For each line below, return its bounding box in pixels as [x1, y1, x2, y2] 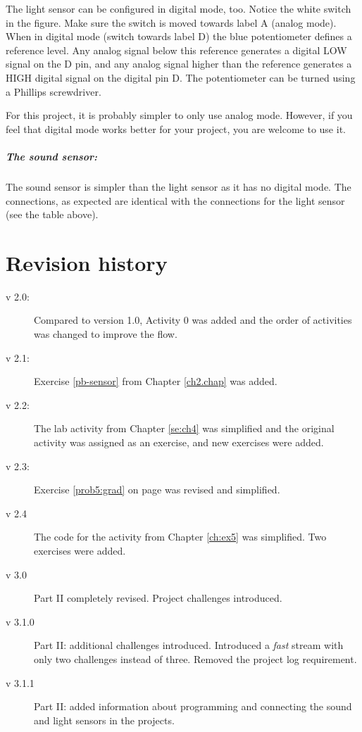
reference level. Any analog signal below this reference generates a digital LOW [6, 42, 347, 57]
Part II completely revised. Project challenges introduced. [34, 591, 282, 605]
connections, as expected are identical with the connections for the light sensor [6, 193, 345, 208]
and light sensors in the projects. [34, 712, 175, 727]
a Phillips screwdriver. [6, 84, 101, 99]
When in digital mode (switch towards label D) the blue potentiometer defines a [6, 29, 352, 44]
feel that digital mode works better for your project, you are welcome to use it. [6, 121, 346, 136]
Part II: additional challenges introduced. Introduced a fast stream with [34, 638, 344, 652]
